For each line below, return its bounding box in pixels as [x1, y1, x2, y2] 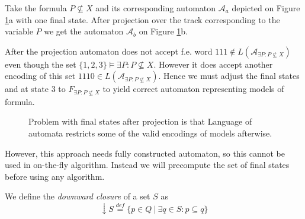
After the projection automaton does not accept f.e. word [5, 45, 213, 57]
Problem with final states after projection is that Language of [28, 115, 252, 128]
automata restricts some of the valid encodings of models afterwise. [28, 127, 272, 139]
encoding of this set [5, 69, 76, 82]
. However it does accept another [153, 58, 273, 70]
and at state [5, 82, 49, 95]
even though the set [5, 58, 76, 70]
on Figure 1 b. [139, 25, 188, 37]
